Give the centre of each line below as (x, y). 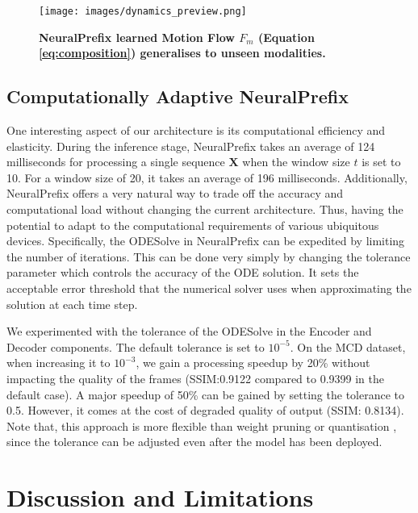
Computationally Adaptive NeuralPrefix (178, 96)
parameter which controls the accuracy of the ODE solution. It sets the (183, 272)
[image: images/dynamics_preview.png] (143, 11)
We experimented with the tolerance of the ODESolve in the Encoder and (189, 331)
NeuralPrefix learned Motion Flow (137, 37)
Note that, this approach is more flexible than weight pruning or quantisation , (202, 425)
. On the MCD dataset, (348, 346)
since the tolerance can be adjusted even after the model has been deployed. (194, 442)
